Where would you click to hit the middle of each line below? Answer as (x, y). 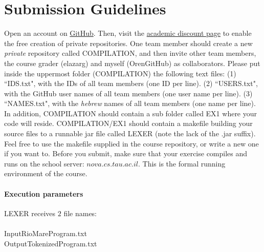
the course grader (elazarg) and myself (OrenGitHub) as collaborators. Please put (132, 63)
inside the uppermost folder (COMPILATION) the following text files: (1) (120, 73)
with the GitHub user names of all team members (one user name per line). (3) (128, 93)
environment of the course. (46, 173)
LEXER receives (30, 213)
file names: (80, 213)
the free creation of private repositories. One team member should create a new (128, 43)
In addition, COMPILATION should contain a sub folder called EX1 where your (131, 113)
